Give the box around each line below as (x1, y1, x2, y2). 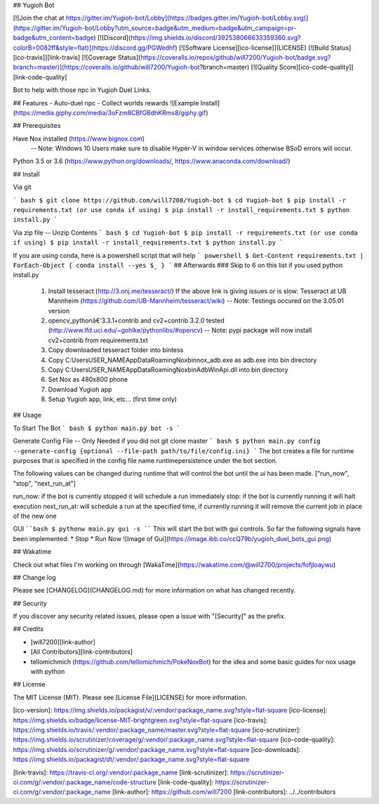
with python (30, 668, 65, 676)
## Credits (13, 625, 44, 633)
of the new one (13, 512, 57, 520)
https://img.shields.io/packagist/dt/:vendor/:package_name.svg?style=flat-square (13, 756, 250, 764)
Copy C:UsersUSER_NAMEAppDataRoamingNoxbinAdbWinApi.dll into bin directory (48, 365, 288, 374)
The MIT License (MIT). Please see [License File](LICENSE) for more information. (13, 693, 248, 701)
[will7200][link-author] (30, 637, 96, 646)
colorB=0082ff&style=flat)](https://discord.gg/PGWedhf (13, 43, 175, 52)
